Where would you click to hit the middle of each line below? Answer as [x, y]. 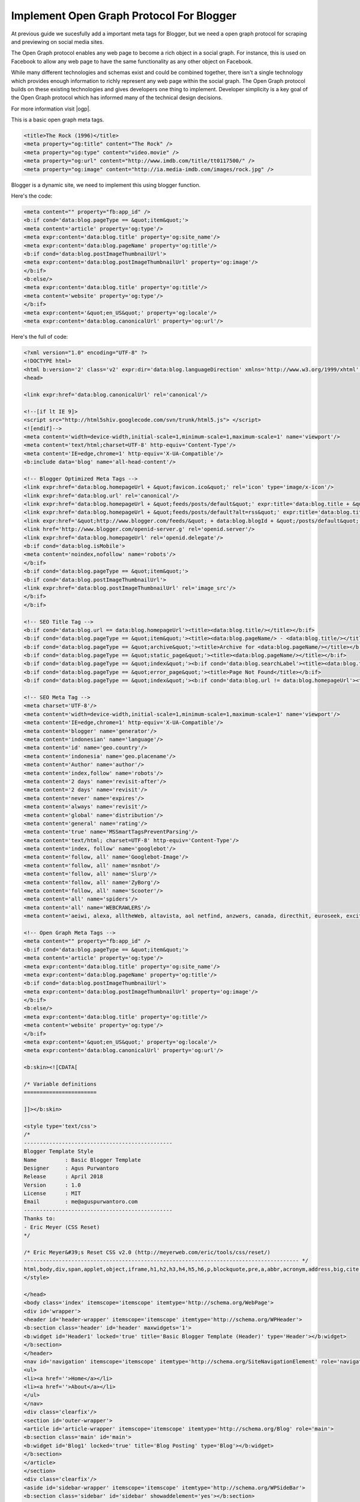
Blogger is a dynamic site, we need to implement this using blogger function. [106, 185]
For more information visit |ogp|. [51, 109]
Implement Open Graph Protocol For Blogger [124, 16]
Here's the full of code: [40, 337]
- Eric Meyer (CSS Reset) [62, 1227]
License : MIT [52, 1193]
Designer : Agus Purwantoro [71, 1168]
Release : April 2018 [63, 1177]
